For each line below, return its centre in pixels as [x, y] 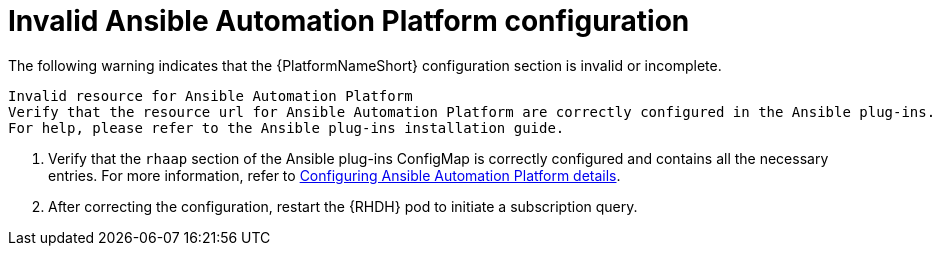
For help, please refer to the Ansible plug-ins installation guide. [286, 127]
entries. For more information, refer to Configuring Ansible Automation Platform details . [334, 175]
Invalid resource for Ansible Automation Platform [210, 95]
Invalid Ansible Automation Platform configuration [349, 21]
